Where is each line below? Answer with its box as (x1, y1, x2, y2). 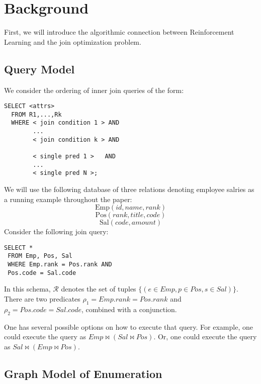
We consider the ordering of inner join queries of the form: (4, 84, 184, 95)
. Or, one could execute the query (153, 331, 257, 342)
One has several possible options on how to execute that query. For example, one (4, 321, 253, 332)
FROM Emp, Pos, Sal (8, 252, 73, 260)
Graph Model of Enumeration (4, 365, 162, 381)
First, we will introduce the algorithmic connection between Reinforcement (4, 27, 234, 37)
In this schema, (4, 283, 51, 294)
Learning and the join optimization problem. (4, 36, 141, 47)
